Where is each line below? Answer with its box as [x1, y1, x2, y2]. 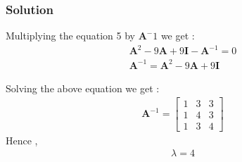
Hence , [6, 132, 38, 147]
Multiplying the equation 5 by [6, 28, 135, 43]
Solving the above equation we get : [6, 80, 160, 95]
